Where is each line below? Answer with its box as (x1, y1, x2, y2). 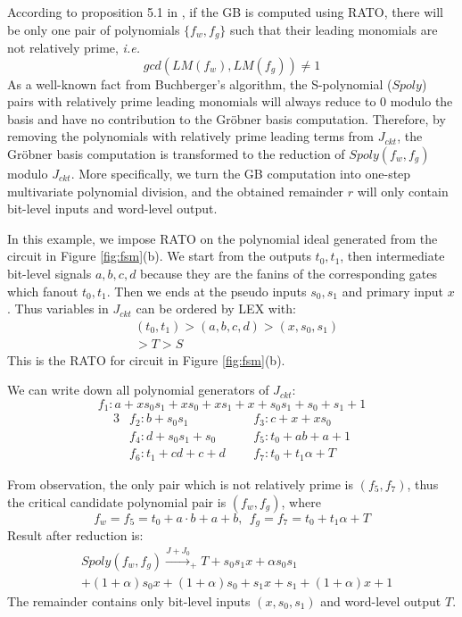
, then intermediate (340, 246, 445, 265)
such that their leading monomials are (230, 20, 438, 38)
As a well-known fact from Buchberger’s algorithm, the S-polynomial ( (7, 74, 392, 93)
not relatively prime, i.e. (7, 38, 140, 57)
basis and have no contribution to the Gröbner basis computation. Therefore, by (7, 109, 446, 128)
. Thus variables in (7, 299, 109, 318)
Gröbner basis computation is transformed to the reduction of (7, 145, 345, 163)
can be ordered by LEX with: (136, 299, 296, 318)
